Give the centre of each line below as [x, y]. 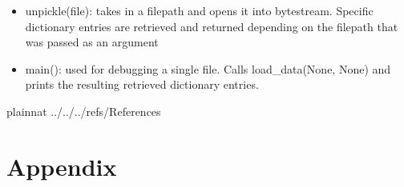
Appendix [62, 166]
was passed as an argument [92, 42]
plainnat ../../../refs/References [84, 111]
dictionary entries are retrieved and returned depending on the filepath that [212, 26]
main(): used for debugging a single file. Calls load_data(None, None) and [208, 68]
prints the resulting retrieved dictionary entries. [142, 84]
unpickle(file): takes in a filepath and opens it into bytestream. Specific [199, 10]
